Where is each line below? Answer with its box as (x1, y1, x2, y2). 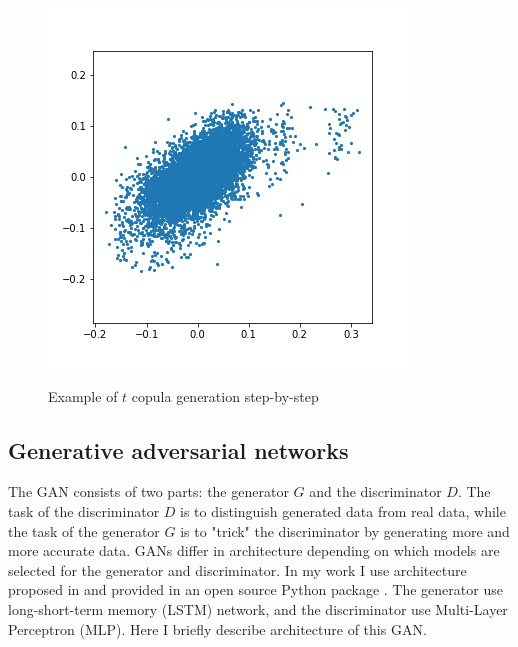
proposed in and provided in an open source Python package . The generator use (8, 579, 503, 600)
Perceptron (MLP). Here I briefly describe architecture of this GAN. (8, 618, 427, 639)
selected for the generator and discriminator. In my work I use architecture (8, 559, 467, 580)
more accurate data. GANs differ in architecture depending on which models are (8, 540, 500, 561)
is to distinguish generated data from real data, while (180, 500, 506, 521)
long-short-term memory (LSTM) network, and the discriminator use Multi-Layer (8, 598, 508, 619)
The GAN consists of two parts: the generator (8, 481, 289, 502)
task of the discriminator (8, 500, 160, 521)
